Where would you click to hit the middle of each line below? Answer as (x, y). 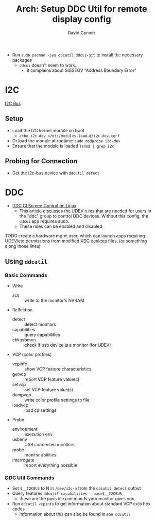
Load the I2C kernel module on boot (48, 130)
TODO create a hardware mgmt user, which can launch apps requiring (75, 236)
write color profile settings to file (57, 400)
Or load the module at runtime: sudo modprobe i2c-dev (66, 141)
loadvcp (20, 405)
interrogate (23, 460)
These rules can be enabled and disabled (61, 226)
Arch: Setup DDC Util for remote (82, 9)
